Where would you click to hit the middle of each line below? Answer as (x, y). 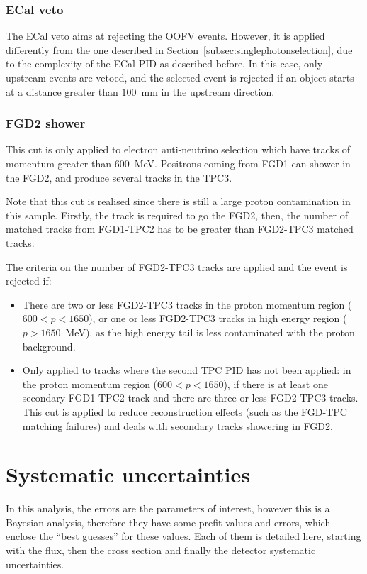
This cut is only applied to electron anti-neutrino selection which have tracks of (178, 149)
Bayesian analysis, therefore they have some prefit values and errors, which (168, 522)
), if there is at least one (276, 383)
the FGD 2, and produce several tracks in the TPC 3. (119, 177)
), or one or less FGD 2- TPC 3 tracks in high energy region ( (218, 318)
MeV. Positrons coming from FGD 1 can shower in (242, 163)
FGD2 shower (46, 123)
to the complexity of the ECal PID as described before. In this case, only (164, 64)
